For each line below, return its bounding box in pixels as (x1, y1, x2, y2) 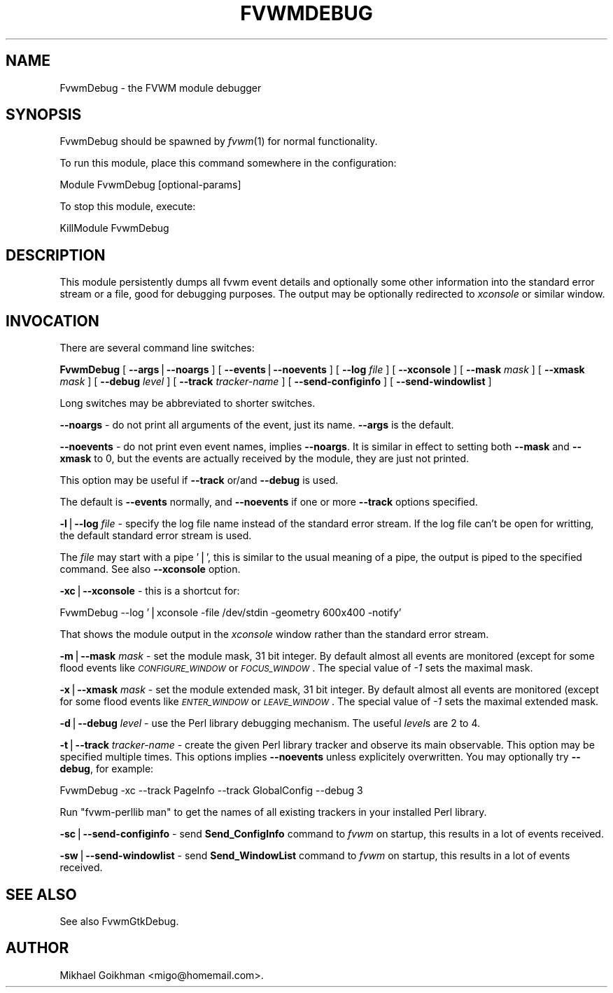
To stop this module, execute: (59, 200, 196, 213)
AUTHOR (6, 939, 69, 957)
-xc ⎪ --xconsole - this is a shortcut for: (59, 585, 240, 597)
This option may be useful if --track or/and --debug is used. (59, 474, 339, 487)
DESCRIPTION (6, 246, 106, 264)
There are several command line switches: (59, 342, 255, 354)
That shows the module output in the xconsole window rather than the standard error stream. (59, 628, 489, 641)
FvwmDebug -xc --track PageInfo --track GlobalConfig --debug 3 (59, 784, 363, 797)
